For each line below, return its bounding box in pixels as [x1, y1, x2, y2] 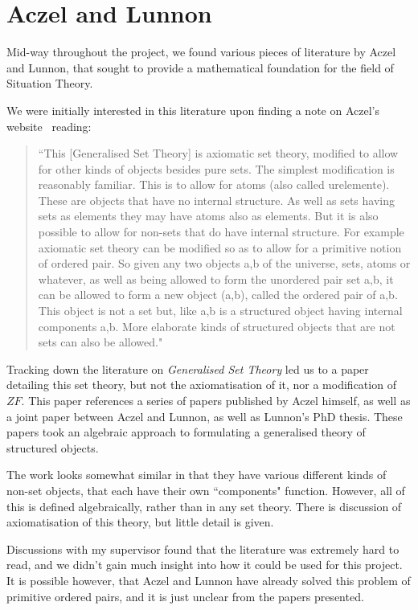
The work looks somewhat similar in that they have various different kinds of [6, 466, 387, 483]
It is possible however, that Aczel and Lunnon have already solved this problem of [6, 571, 411, 588]
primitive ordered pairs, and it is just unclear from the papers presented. [6, 587, 364, 604]
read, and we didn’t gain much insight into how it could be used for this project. [6, 556, 403, 573]
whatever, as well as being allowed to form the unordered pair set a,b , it [38, 270, 394, 287]
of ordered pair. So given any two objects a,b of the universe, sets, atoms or [38, 255, 411, 272]
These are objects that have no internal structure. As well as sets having [38, 191, 395, 208]
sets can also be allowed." [38, 334, 163, 350]
